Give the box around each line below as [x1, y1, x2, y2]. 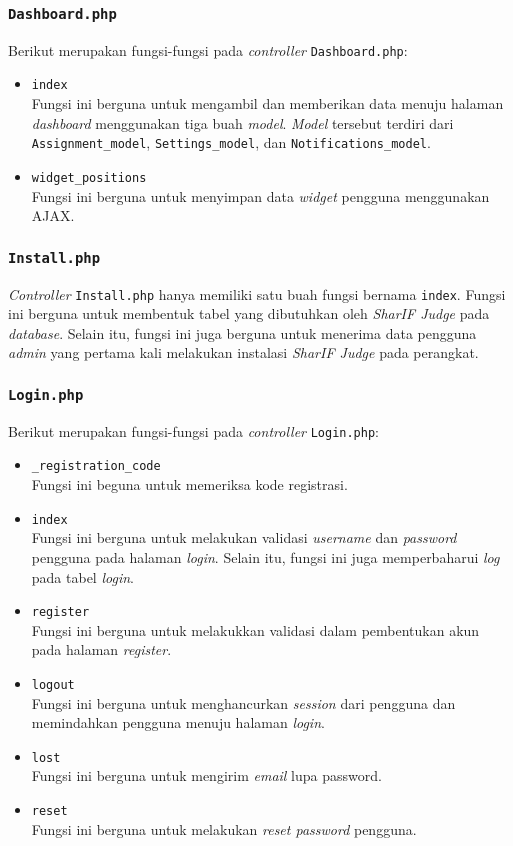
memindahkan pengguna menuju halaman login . [31, 712, 325, 733]
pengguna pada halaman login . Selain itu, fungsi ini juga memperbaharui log [31, 546, 500, 567]
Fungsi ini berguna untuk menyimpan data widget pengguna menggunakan [31, 185, 490, 206]
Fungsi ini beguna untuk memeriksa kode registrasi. [31, 474, 348, 495]
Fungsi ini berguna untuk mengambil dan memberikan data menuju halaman [31, 93, 504, 114]
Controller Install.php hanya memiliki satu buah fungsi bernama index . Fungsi [8, 283, 506, 304]
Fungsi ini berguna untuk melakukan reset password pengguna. [31, 818, 417, 839]
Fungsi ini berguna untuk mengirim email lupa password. [31, 765, 382, 786]
